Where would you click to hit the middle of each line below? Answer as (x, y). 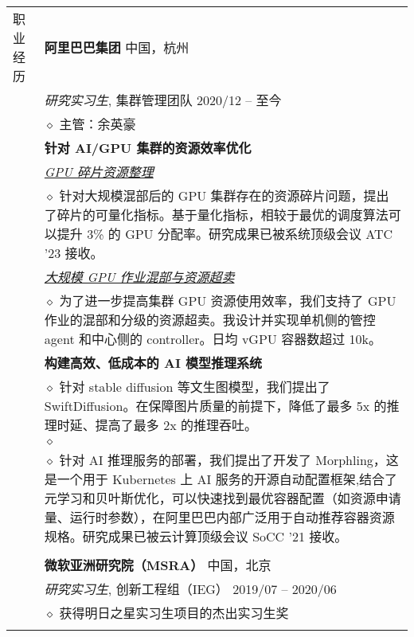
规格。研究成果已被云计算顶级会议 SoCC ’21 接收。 (196, 536)
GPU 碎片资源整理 (99, 172)
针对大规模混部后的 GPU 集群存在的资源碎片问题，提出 (224, 195)
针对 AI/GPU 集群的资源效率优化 (148, 148)
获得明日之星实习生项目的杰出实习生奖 (174, 613)
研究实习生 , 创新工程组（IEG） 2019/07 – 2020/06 (190, 589)
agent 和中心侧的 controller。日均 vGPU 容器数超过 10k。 (213, 339)
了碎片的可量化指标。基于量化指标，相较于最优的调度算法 (216, 215)
